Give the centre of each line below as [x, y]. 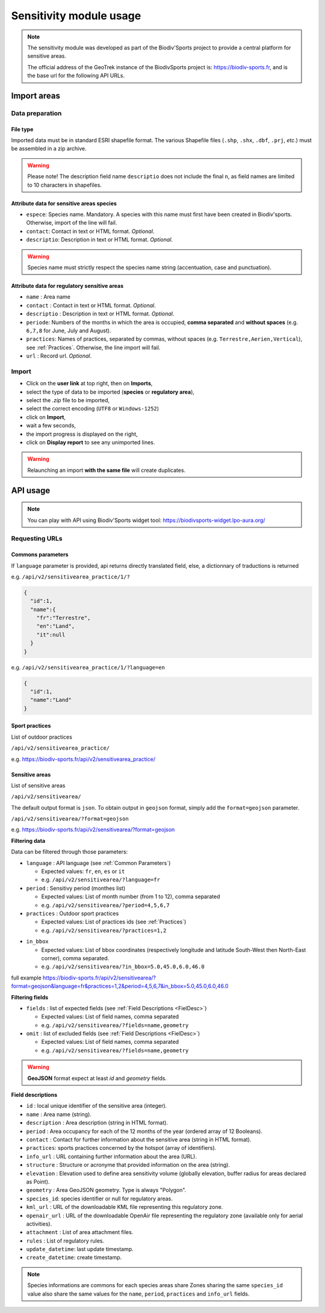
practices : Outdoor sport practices [73, 913]
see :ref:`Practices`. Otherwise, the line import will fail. [93, 347]
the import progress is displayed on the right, [82, 434]
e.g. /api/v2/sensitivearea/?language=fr [101, 880]
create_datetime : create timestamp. [74, 1258]
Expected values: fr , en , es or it [83, 871]
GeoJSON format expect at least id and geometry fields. [97, 1078]
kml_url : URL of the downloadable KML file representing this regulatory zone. [125, 1207]
